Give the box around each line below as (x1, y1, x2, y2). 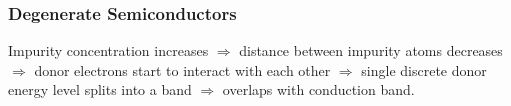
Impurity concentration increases (8, 40, 209, 61)
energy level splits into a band (8, 79, 192, 100)
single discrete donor (361, 59, 487, 80)
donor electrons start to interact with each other (34, 59, 331, 80)
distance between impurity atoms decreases (239, 40, 503, 61)
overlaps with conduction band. (222, 79, 415, 100)
